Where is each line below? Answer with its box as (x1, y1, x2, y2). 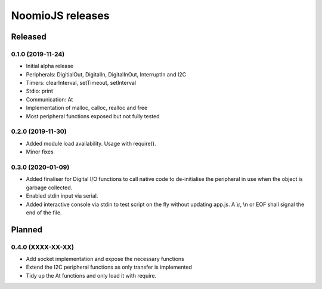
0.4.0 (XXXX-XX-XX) (11, 242, 75, 251)
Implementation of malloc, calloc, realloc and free (26, 104, 148, 112)
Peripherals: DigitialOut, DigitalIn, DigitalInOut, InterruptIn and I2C (26, 70, 187, 78)
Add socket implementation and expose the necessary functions (26, 256, 184, 263)
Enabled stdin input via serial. (26, 192, 98, 199)
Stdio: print (26, 87, 53, 95)
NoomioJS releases (11, 9, 110, 22)
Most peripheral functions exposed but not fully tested (26, 112, 160, 119)
